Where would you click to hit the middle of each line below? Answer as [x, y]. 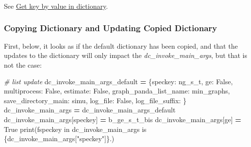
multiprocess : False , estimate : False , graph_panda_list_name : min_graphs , [117, 91]
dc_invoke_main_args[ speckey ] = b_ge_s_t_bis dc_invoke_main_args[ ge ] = [123, 119]
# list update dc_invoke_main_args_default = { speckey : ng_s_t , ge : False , [118, 81]
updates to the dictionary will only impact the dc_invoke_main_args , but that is [126, 55]
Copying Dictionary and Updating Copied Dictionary [110, 28]
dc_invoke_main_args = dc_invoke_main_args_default [90, 110]
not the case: [23, 65]
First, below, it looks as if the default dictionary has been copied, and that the [121, 46]
